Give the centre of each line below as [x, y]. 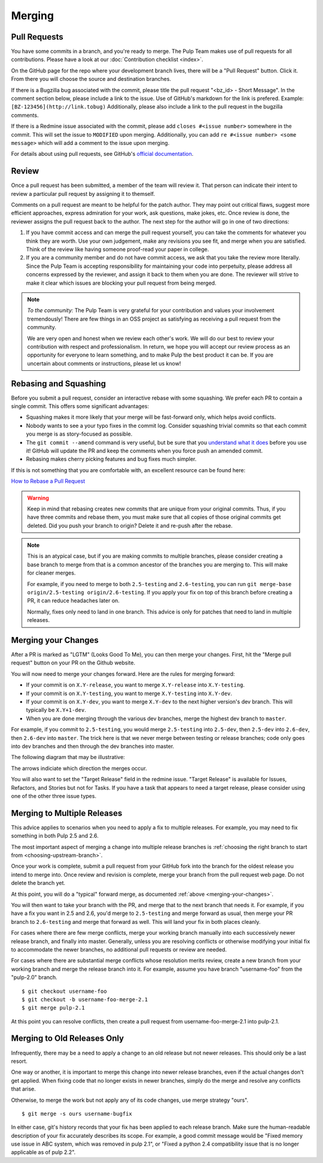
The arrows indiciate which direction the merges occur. [79, 768]
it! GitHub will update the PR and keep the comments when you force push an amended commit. [144, 451]
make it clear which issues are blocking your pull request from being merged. [121, 283]
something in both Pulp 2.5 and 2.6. [55, 836]
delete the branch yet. [38, 883]
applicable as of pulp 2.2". [43, 1152]
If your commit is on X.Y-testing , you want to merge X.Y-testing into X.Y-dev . [129, 693]
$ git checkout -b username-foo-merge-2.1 [85, 999]
